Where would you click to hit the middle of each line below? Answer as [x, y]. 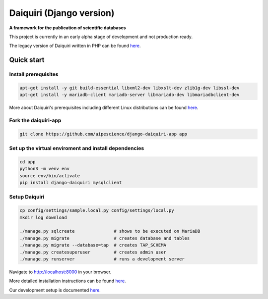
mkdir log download [43, 217]
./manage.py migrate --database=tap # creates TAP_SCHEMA [93, 245]
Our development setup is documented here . [55, 290]
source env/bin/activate [50, 175]
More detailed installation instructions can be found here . [67, 281]
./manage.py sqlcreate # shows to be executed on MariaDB [110, 231]
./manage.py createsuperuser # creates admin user [93, 252]
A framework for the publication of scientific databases [67, 28]
